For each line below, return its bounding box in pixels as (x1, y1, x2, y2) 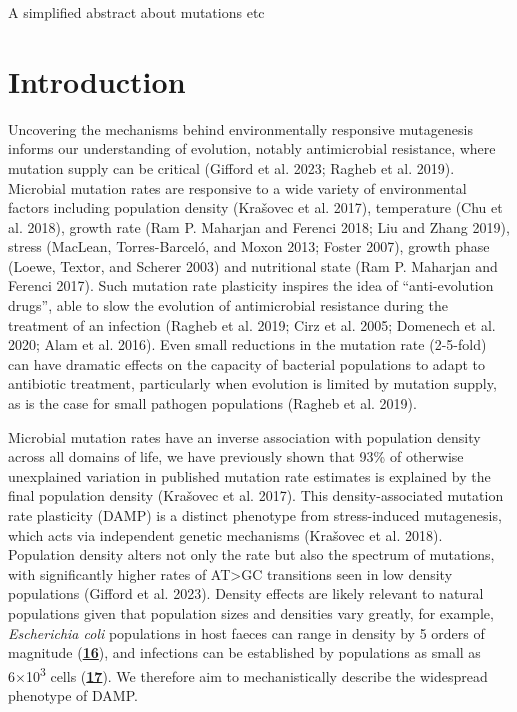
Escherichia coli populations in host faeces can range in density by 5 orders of (8, 622, 485, 643)
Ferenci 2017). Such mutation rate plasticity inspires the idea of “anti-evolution (8, 275, 494, 296)
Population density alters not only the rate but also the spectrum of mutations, (8, 544, 495, 565)
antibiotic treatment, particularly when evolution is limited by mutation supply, (8, 373, 497, 394)
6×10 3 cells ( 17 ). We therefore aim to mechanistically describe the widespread (8, 662, 488, 686)
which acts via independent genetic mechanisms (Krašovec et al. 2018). (8, 524, 443, 545)
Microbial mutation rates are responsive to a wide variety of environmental (8, 177, 467, 198)
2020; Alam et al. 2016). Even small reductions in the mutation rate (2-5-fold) (8, 334, 487, 355)
